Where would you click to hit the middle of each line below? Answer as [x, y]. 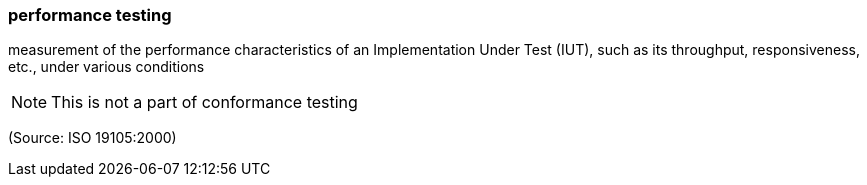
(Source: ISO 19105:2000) [92, 138]
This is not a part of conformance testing [204, 102]
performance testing [90, 15]
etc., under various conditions [106, 67]
